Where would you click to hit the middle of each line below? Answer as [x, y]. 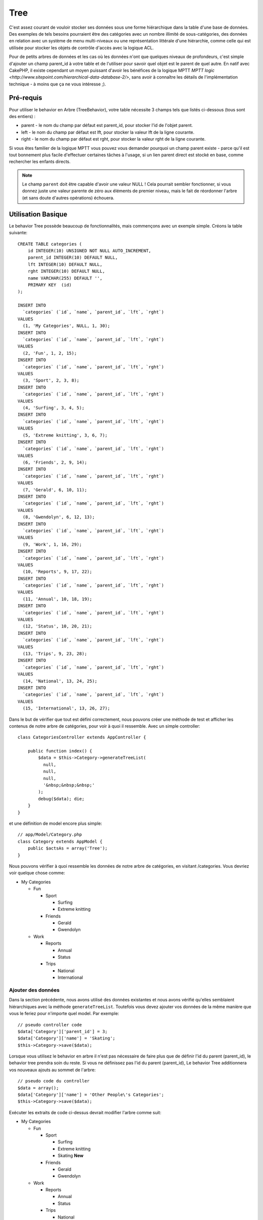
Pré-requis [26, 98]
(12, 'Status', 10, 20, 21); [57, 626]
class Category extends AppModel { [60, 841]
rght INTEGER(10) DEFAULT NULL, [66, 271]
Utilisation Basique [38, 214]
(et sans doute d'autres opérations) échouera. [68, 198]
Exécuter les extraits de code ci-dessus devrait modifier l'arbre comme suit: [85, 1112]
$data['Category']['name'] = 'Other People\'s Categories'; [91, 1095]
